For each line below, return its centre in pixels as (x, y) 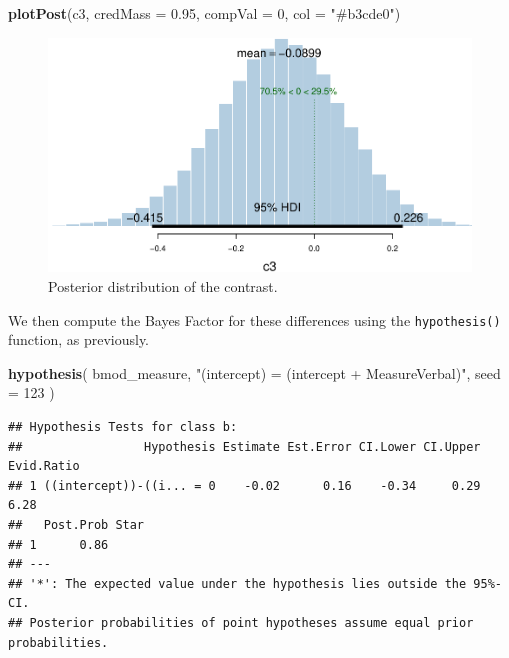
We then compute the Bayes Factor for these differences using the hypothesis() (254, 319)
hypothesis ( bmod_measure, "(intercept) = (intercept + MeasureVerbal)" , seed (254, 372)
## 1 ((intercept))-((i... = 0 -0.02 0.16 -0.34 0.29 (244, 485)
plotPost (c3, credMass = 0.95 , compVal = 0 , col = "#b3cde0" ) (204, 13)
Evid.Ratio (44, 466)
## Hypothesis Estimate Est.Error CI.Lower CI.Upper (244, 446)
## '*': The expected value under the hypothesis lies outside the (237, 583)
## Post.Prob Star (76, 525)
